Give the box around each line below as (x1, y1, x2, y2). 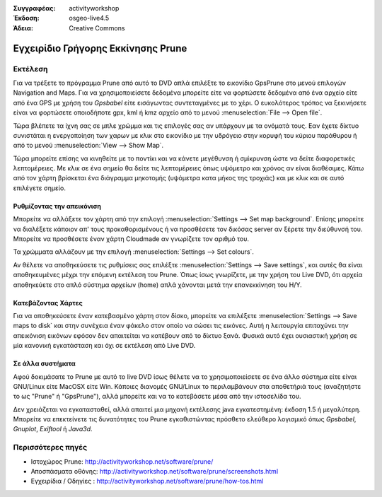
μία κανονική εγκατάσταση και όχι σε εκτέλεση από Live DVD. (13, 341, 196, 350)
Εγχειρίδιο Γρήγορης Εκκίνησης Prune (13, 42, 187, 54)
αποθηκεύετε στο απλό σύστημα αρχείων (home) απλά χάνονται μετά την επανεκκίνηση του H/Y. (13, 280, 302, 289)
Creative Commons (69, 23, 125, 32)
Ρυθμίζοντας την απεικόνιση (13, 201, 102, 210)
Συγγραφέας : (13, 4, 56, 12)
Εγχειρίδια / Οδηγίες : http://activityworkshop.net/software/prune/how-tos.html (30, 477, 264, 486)
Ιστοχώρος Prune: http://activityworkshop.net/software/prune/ (30, 457, 214, 466)
